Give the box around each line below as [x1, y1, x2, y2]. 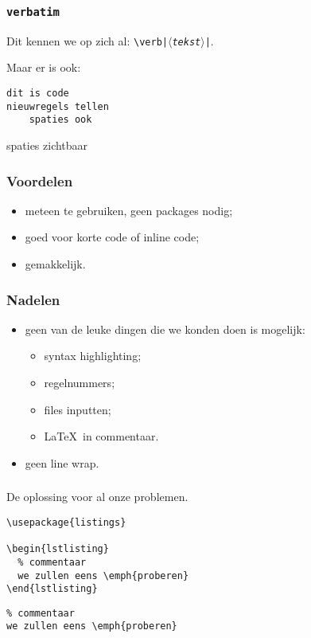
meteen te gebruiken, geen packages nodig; [25, 202, 233, 218]
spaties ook [29, 114, 92, 126]
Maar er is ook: [6, 59, 81, 76]
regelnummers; [44, 374, 115, 390]
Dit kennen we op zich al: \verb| [6, 32, 168, 49]
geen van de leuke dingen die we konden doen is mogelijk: [25, 320, 305, 337]
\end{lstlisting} [6, 583, 98, 595]
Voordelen [6, 170, 73, 190]
